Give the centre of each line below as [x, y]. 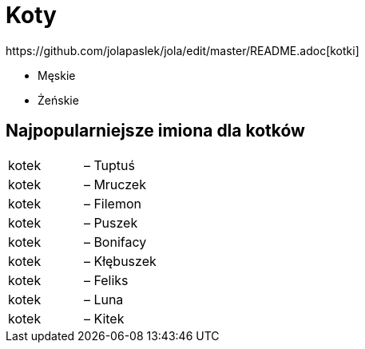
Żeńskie [58, 100]
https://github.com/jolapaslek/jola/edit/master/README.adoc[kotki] [182, 50]
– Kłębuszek [120, 261]
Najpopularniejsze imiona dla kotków [155, 131]
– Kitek [104, 318]
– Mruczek [115, 184]
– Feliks [106, 280]
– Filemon [112, 203]
